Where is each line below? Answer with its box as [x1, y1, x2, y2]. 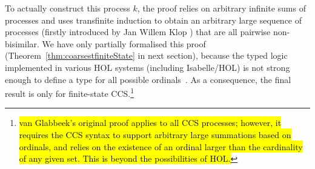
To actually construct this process [5, 2, 130, 14]
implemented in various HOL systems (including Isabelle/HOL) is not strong [5, 61, 290, 73]
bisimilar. [5, 37, 39, 50]
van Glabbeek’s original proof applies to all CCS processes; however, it [19, 116, 282, 129]
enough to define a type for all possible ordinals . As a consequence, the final [5, 73, 291, 85]
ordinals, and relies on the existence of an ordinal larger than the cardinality [19, 140, 303, 153]
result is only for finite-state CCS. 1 [5, 85, 134, 99]
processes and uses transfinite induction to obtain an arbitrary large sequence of [5, 13, 302, 26]
